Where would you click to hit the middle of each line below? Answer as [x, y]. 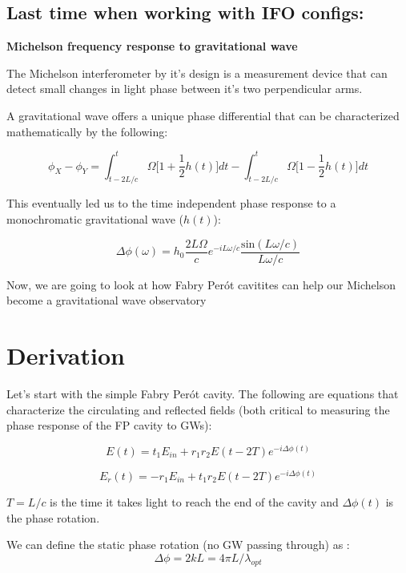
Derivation [66, 355]
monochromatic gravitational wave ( [95, 219]
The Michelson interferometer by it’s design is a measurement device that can [197, 73]
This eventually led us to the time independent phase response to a [171, 203]
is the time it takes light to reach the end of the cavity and [194, 501]
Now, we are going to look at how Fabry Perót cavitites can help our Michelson [201, 284]
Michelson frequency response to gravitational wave [152, 46]
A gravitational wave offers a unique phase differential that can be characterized [203, 115]
